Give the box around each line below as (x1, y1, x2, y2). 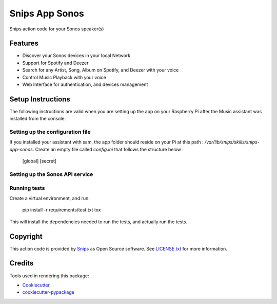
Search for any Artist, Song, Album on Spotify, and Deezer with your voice (22, 67, 179, 73)
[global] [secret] (22, 158, 56, 164)
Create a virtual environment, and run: (9, 195, 90, 201)
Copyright (9, 232, 43, 241)
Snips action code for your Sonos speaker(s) (9, 26, 104, 32)
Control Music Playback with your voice (22, 74, 106, 80)
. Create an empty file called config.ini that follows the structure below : (32, 146, 184, 152)
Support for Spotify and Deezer (22, 60, 89, 66)
